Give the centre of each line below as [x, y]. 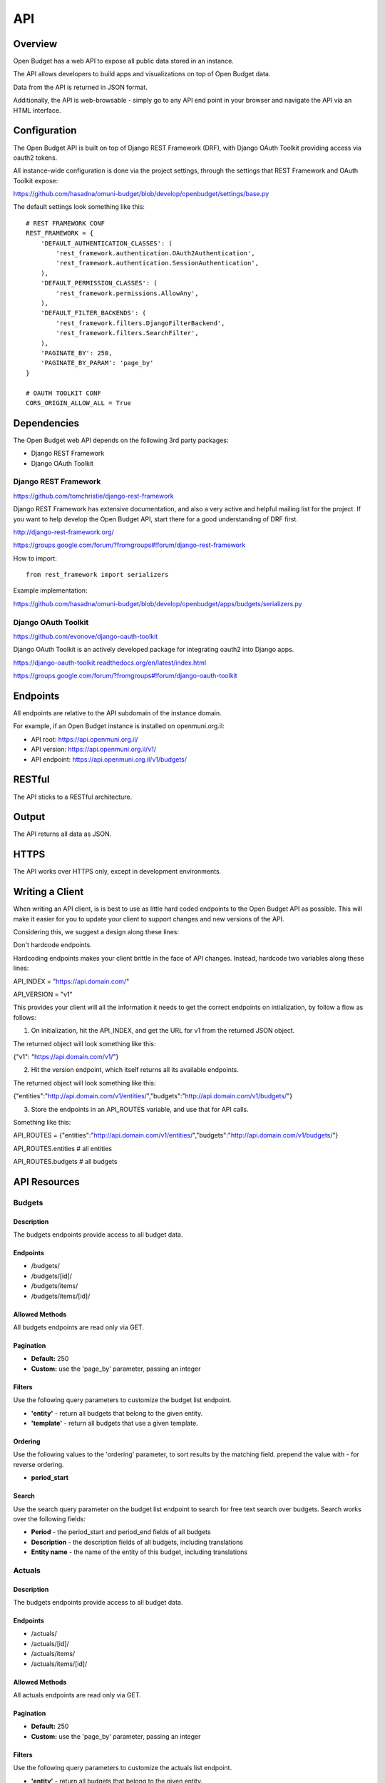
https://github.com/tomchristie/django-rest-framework [93, 496]
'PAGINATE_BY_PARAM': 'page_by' [97, 363]
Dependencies [46, 423]
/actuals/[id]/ [50, 1643]
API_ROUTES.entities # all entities [62, 1148]
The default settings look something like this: [79, 207]
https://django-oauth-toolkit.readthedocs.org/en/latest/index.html [110, 663]
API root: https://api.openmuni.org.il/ [84, 739]
